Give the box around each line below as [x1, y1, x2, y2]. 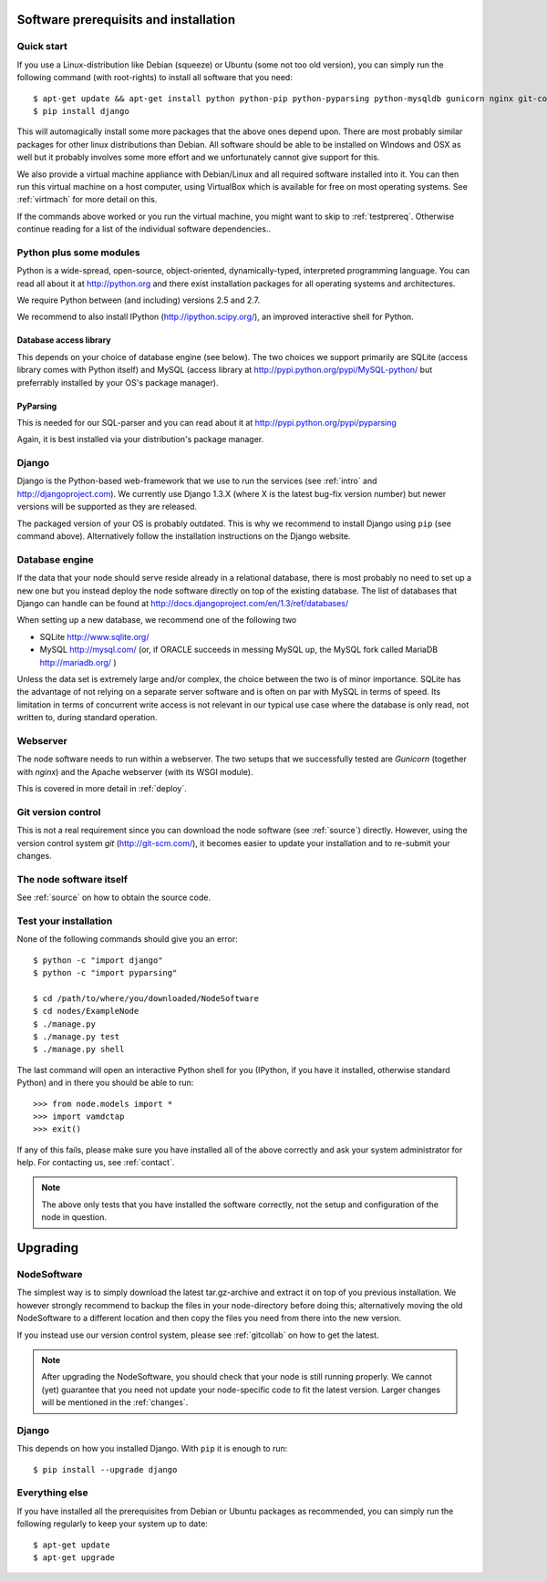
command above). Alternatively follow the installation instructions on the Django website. [16, 531, 351, 542]
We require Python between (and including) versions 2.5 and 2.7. [16, 295, 261, 305]
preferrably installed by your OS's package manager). [16, 377, 219, 388]
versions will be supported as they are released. [16, 501, 198, 512]
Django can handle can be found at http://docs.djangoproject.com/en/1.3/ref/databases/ [16, 597, 349, 608]
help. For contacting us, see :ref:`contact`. [16, 1157, 175, 1168]
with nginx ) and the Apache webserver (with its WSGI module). [16, 766, 253, 777]
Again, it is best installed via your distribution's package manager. [16, 434, 264, 445]
